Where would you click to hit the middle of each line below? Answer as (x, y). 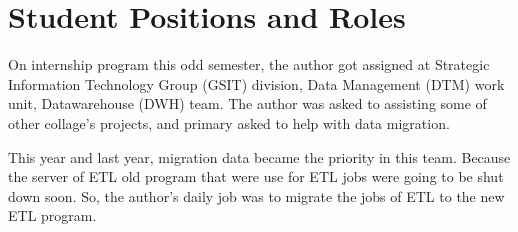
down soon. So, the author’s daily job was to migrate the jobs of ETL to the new (256, 195)
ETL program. (52, 215)
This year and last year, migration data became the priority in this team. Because (259, 156)
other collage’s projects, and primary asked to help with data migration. (229, 122)
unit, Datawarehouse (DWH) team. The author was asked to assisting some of (247, 103)
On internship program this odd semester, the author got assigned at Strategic (249, 64)
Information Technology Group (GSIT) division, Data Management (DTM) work (256, 83)
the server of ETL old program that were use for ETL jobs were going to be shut (256, 176)
